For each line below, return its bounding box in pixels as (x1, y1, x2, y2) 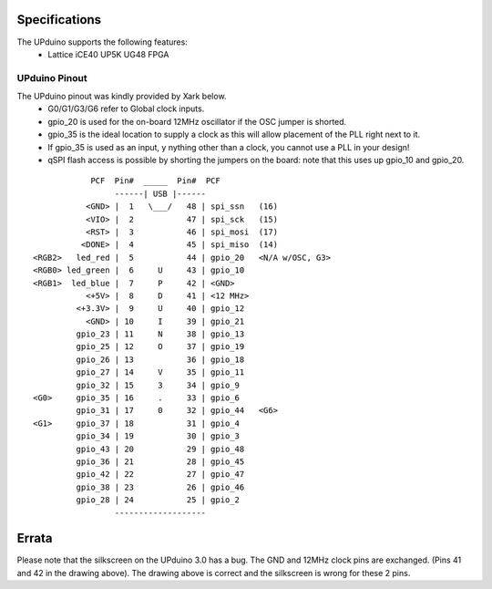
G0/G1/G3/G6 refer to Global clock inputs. (47, 103, 205, 114)
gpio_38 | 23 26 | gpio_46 (76, 481, 245, 492)
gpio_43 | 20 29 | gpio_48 (76, 443, 245, 454)
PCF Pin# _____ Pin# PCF (90, 176, 220, 186)
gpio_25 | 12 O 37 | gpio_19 (76, 342, 245, 352)
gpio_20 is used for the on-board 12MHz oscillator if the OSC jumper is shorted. (47, 116, 347, 127)
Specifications (16, 12, 102, 27)
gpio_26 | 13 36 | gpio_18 (76, 354, 245, 365)
